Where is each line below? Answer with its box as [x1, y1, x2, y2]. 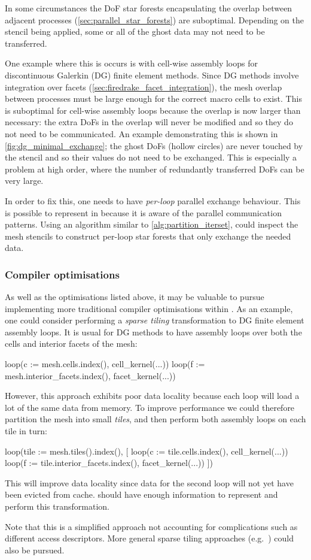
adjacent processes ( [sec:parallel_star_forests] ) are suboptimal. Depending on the [5, 13, 304, 26]
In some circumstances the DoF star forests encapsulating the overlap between [5, 2, 292, 14]
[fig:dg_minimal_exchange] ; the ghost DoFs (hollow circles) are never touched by [5, 139, 303, 152]
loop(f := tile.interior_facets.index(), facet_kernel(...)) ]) [5, 456, 213, 469]
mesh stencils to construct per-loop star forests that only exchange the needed [5, 229, 291, 242]
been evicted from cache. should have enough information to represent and [5, 488, 278, 501]
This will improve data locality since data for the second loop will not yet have [5, 476, 294, 489]
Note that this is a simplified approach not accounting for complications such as [5, 520, 298, 532]
